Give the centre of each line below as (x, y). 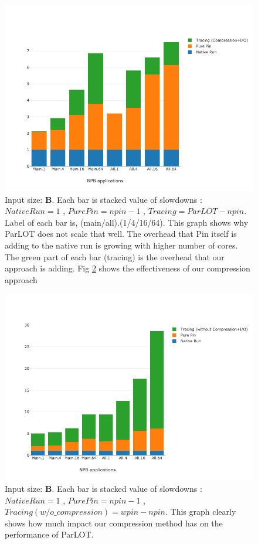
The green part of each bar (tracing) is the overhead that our (115, 256)
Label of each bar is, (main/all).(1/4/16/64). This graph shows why (127, 222)
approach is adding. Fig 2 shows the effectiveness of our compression (128, 268)
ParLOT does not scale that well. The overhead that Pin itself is (121, 234)
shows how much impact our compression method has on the (114, 523)
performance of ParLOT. (49, 534)
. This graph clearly (201, 511)
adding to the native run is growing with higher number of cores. (121, 245)
